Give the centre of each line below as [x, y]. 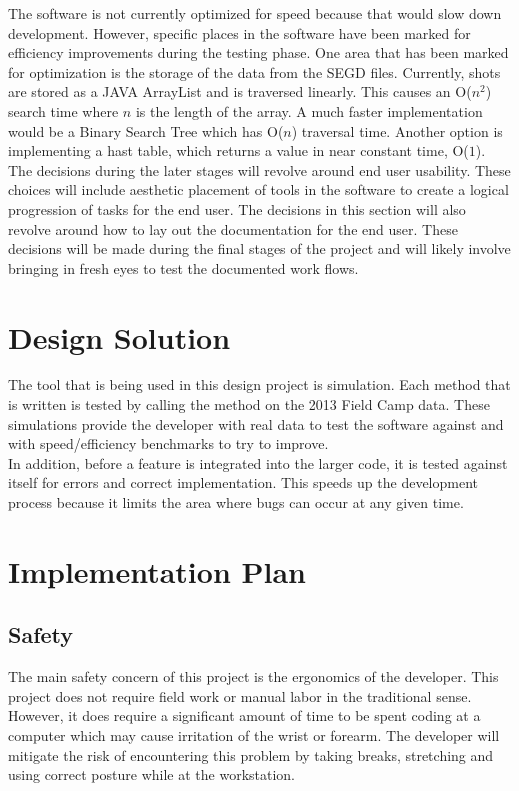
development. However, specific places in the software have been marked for [239, 32]
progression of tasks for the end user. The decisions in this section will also [237, 208]
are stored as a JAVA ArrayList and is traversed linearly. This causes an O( [240, 91]
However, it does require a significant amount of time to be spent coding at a [244, 715]
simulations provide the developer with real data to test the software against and [256, 423]
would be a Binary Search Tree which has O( [146, 130]
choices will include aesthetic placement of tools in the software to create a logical [258, 189]
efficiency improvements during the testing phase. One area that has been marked [258, 52]
